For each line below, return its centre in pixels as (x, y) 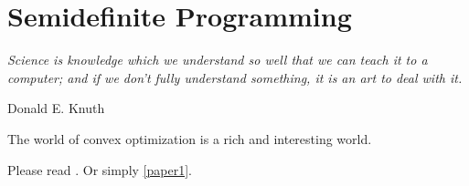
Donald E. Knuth (56, 108)
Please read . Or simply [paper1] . (100, 169)
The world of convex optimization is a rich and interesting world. (190, 138)
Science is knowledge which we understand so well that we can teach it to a (218, 60)
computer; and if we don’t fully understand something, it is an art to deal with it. (235, 77)
